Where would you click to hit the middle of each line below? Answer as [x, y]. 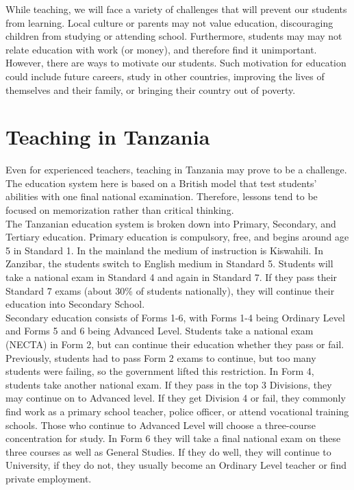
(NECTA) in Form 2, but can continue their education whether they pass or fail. [175, 344]
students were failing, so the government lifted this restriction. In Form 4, [160, 371]
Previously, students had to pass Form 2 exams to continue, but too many [161, 357]
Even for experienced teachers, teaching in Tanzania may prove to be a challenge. [176, 170]
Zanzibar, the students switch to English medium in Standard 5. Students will [169, 264]
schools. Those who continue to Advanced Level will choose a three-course [161, 425]
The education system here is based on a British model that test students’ [161, 183]
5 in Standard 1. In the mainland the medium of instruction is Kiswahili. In [164, 250]
